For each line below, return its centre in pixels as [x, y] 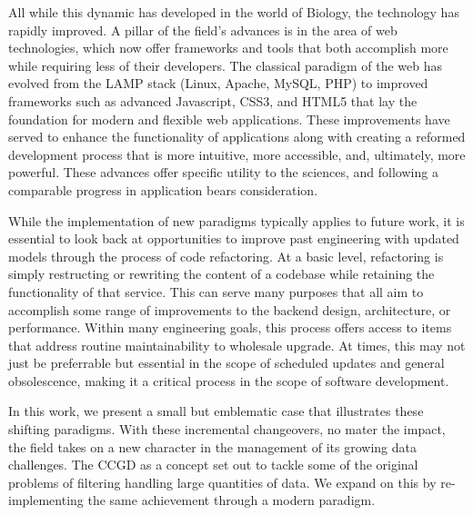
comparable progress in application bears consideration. [163, 189]
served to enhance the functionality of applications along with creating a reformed [237, 137]
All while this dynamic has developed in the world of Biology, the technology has [234, 12]
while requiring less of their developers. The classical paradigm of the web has [226, 65]
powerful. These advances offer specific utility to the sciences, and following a [223, 172]
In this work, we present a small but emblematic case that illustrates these [216, 411]
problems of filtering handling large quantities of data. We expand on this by [222, 482]
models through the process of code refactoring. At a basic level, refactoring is [226, 256]
